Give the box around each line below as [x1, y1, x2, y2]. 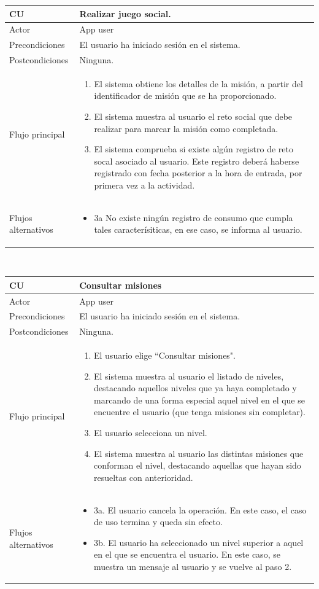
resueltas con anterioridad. [94, 470, 193, 483]
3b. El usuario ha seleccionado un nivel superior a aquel [94, 536, 304, 548]
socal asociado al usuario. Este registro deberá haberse [94, 154, 299, 167]
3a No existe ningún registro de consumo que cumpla [94, 211, 293, 224]
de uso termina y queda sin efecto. [94, 515, 223, 528]
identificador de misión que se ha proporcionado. [94, 89, 277, 102]
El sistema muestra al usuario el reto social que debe [94, 110, 293, 123]
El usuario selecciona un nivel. [94, 426, 207, 439]
